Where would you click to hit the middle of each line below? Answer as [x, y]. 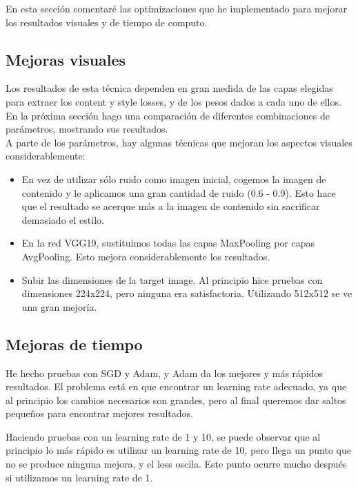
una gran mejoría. [59, 306]
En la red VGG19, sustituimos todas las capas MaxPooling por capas [168, 243]
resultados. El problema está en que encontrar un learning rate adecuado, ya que [176, 386]
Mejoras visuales [66, 59]
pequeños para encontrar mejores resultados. [99, 413]
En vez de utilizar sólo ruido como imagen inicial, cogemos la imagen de [174, 179]
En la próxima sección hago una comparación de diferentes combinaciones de [168, 115]
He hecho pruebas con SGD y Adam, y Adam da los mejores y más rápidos [165, 373]
